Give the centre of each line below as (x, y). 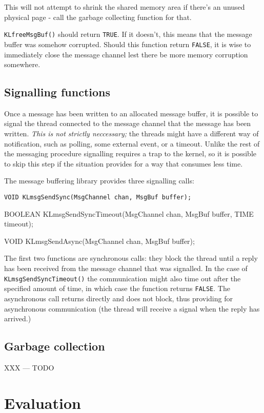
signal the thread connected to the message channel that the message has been (128, 123)
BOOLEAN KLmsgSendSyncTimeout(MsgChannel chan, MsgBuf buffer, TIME (129, 213)
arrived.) (18, 318)
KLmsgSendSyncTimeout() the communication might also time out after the (123, 278)
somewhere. (22, 64)
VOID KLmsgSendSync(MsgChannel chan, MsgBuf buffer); (98, 198)
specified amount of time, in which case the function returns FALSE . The (117, 288)
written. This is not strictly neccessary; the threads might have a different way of (131, 133)
